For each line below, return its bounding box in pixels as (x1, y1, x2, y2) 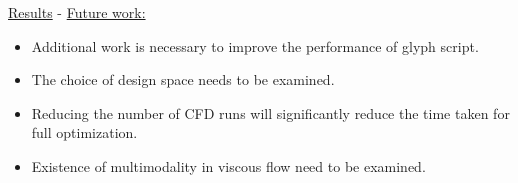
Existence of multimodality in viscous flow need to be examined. (31, 155, 426, 176)
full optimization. (31, 122, 138, 143)
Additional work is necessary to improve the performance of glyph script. (31, 35, 479, 56)
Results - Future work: (8, 2, 146, 22)
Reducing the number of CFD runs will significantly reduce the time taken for (31, 102, 510, 123)
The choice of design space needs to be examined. (31, 69, 335, 90)
